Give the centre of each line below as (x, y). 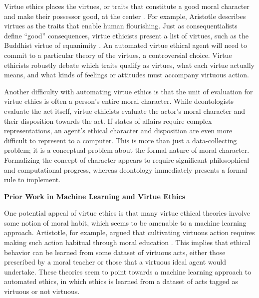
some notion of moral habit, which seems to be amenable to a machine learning (125, 222)
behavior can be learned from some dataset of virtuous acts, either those (115, 252)
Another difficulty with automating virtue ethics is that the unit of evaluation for (129, 91)
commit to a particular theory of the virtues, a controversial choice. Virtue (118, 55)
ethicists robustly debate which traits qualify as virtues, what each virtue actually (129, 65)
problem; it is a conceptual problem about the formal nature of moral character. (127, 150)
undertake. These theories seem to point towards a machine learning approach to (128, 271)
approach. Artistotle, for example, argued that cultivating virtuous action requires (129, 232)
